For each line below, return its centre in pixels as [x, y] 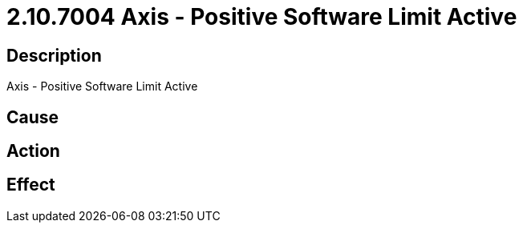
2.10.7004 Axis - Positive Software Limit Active [262, 17]
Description [54, 55]
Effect [31, 185]
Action [33, 151]
